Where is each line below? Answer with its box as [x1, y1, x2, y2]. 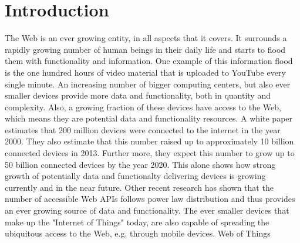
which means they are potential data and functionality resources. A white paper [5, 112, 293, 124]
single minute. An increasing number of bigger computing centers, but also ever [5, 77, 291, 90]
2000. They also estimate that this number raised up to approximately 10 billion [5, 135, 294, 147]
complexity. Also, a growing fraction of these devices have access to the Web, [5, 100, 281, 113]
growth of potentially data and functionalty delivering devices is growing [5, 170, 266, 182]
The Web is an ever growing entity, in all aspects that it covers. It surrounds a [5, 32, 287, 44]
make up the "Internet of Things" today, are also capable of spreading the [5, 215, 269, 228]
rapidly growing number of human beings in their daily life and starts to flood [5, 43, 286, 55]
